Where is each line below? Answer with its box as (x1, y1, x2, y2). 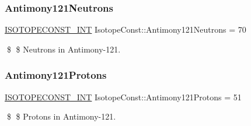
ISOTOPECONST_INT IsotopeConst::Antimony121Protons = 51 (5, 90, 242, 103)
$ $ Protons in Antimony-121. (6, 110, 116, 123)
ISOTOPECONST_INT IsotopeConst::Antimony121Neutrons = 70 (5, 23, 246, 36)
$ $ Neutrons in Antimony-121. (6, 43, 121, 55)
